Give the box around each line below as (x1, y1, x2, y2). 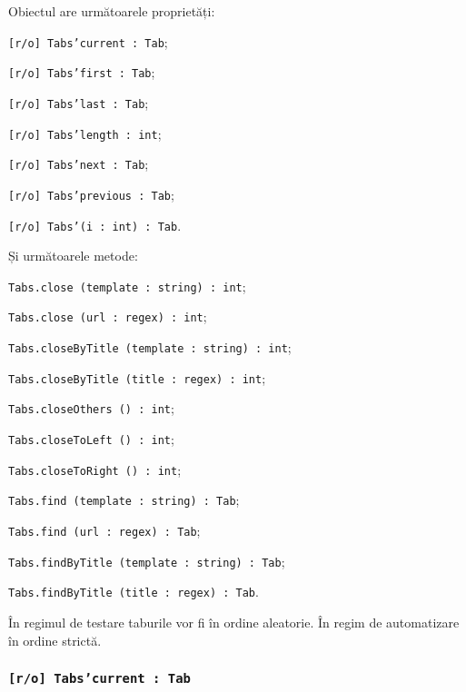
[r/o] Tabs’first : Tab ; (8, 63, 155, 82)
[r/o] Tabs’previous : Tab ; (8, 184, 174, 203)
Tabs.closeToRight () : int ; (8, 460, 182, 479)
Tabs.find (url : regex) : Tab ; (8, 521, 201, 540)
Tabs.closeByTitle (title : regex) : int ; (8, 368, 266, 387)
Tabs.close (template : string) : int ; (8, 276, 246, 295)
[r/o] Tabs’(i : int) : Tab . (8, 215, 182, 234)
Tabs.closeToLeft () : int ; (8, 430, 174, 449)
